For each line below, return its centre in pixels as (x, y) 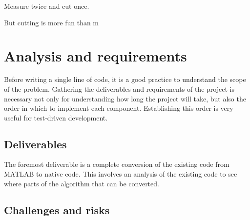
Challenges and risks (57, 210)
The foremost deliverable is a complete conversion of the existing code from (117, 164)
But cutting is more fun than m (51, 22)
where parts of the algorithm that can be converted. (82, 183)
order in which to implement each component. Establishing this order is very (119, 108)
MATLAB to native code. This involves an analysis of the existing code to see (121, 174)
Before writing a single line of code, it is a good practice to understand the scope (125, 79)
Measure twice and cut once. (47, 6)
